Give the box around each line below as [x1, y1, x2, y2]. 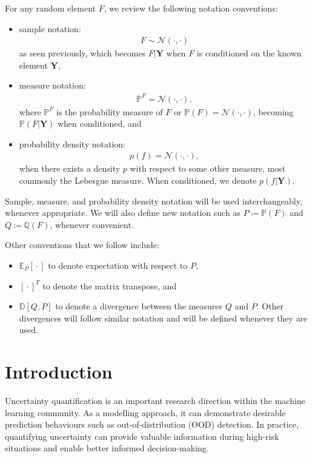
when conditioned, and [57, 117, 142, 130]
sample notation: [19, 22, 81, 35]
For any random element [5, 2, 96, 14]
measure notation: [19, 79, 86, 92]
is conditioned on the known [196, 47, 302, 59]
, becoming [253, 105, 294, 118]
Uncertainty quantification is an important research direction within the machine [5, 394, 305, 406]
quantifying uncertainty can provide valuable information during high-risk [5, 429, 279, 442]
